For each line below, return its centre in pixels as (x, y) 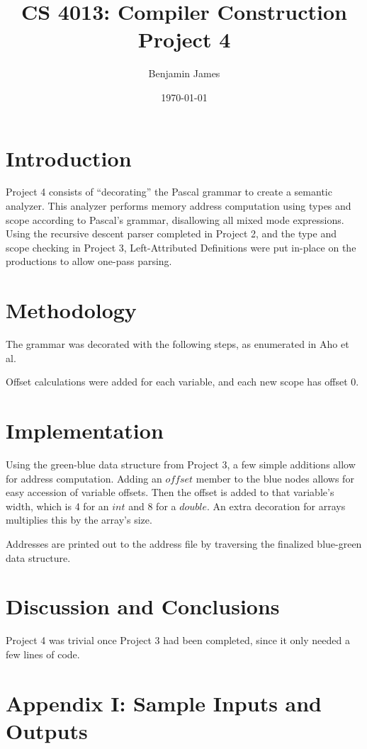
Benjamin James (184, 73)
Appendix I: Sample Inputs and (164, 703)
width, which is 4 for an (57, 506)
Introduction (69, 158)
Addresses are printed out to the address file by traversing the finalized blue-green (184, 544)
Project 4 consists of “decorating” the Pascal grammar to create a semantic (169, 192)
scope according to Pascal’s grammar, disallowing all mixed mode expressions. (175, 219)
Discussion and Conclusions (143, 606)
